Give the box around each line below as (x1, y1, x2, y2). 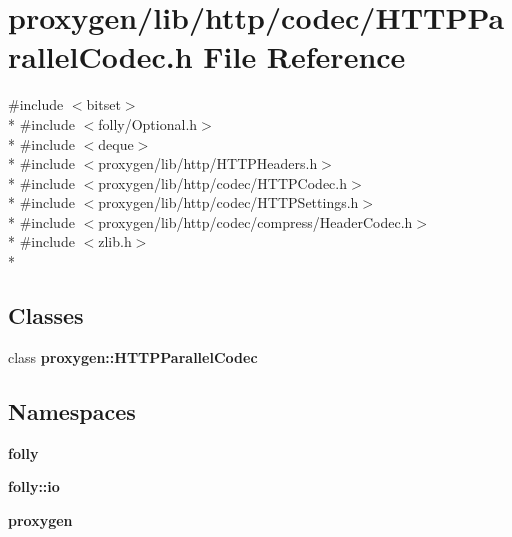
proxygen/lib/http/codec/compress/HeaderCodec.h (98, 211, 413, 232)
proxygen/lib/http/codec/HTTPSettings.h (98, 192, 359, 213)
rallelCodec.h (8, 36, 193, 77)
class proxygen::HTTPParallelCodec (8, 346, 258, 367)
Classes (8, 300, 84, 331)
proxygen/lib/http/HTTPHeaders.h (98, 153, 318, 174)
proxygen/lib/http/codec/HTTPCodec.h (98, 172, 347, 193)
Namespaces (8, 395, 136, 426)
